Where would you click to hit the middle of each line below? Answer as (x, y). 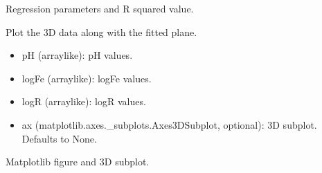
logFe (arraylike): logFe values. (87, 78)
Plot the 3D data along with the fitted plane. (101, 31)
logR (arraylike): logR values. (84, 101)
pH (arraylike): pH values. (77, 55)
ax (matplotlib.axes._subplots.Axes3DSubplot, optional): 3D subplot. (169, 124)
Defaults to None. (59, 138)
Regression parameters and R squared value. (100, 8)
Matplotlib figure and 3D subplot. (78, 162)
